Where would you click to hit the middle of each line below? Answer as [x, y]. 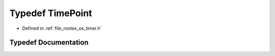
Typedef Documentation [49, 43]
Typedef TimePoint [51, 13]
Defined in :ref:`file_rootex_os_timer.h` [62, 28]
